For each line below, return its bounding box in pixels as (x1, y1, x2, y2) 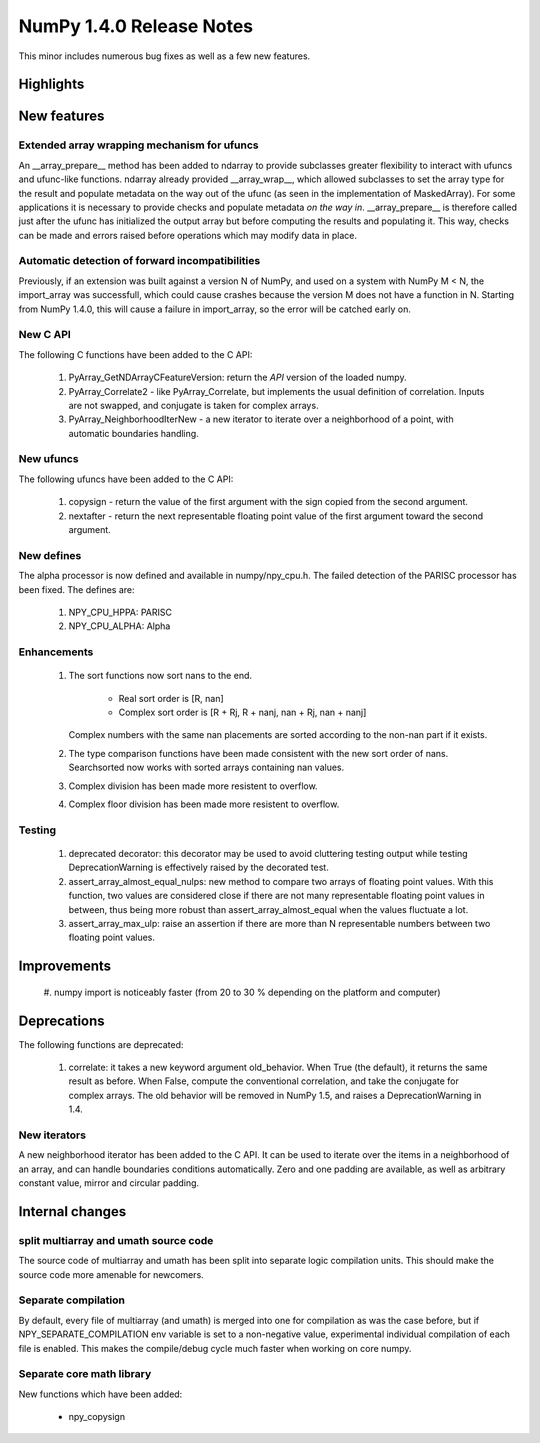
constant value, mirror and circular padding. (18, 1177, 200, 1189)
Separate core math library (18, 1367, 152, 1381)
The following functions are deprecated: (18, 1038, 184, 1050)
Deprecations (18, 1012, 105, 1029)
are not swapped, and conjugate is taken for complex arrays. (68, 399, 319, 411)
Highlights (18, 76, 85, 93)
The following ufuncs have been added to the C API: (18, 473, 234, 485)
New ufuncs (18, 452, 79, 466)
